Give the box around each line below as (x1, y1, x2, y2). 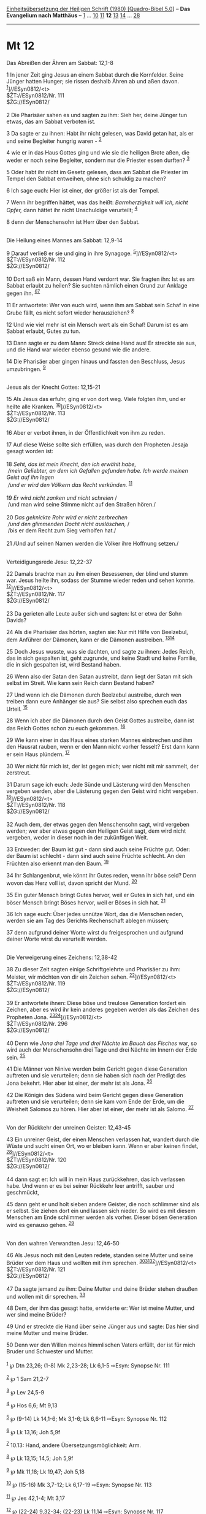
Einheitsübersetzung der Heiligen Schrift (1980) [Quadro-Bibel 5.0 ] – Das (6, 6, 191, 12)
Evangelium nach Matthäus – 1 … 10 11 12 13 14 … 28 (6, 12, 140, 19)
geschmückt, (6, 1189, 40, 1196)
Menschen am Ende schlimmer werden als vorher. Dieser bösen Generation (6, 1214, 197, 1221)
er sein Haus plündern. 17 (6, 749, 70, 758)
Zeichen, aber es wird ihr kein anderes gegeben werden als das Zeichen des (6, 1006, 200, 1014)
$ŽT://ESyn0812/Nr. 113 (6, 409, 66, 416)
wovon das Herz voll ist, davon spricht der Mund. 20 (6, 878, 137, 887)
